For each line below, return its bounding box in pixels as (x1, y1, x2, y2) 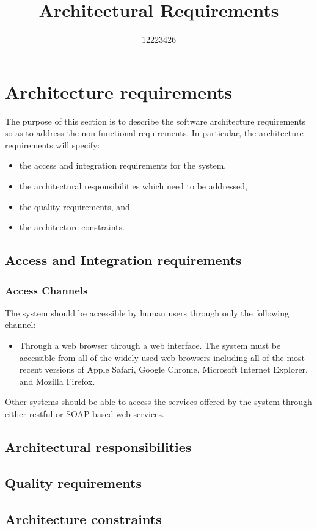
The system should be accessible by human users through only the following (5, 306, 289, 319)
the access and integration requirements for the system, (19, 159, 227, 172)
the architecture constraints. (19, 221, 125, 233)
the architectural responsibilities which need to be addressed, (19, 180, 247, 192)
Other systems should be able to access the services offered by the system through (5, 395, 312, 408)
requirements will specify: (5, 138, 100, 151)
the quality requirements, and (19, 200, 130, 213)
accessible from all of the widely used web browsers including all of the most (19, 351, 305, 363)
